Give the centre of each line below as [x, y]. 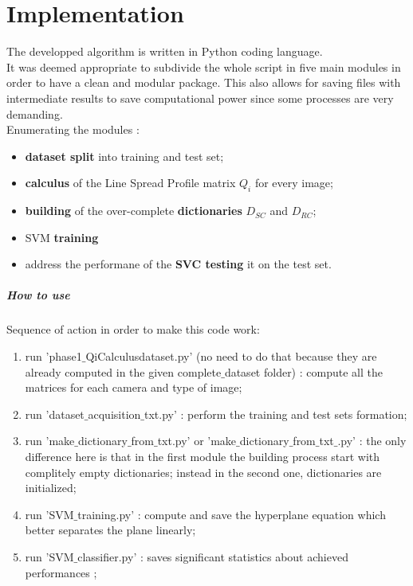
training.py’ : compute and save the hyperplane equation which [232, 514]
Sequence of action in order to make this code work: [133, 329]
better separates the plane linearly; [110, 530]
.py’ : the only [372, 441]
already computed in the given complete [123, 371]
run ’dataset [55, 414]
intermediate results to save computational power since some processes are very [200, 98]
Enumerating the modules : [73, 129]
